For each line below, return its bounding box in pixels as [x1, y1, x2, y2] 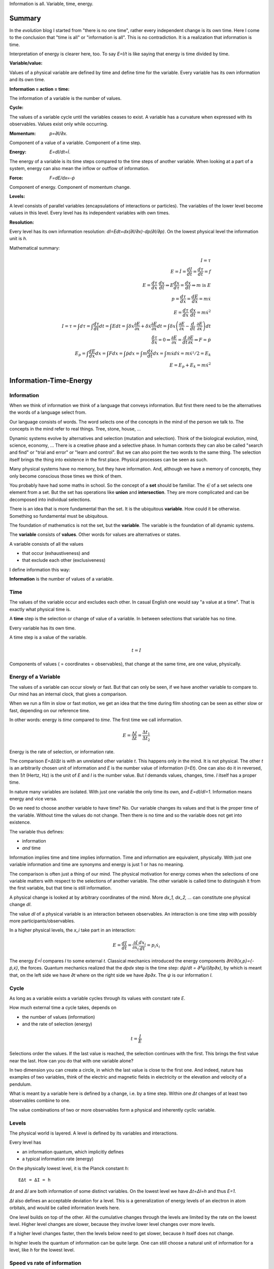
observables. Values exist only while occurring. [9, 121, 109, 127]
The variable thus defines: [9, 828, 64, 834]
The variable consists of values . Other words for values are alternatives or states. [9, 531, 181, 538]
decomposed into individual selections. [9, 496, 91, 503]
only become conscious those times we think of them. [9, 473, 123, 479]
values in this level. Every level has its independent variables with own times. [9, 210, 170, 216]
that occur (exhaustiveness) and [22, 550, 90, 556]
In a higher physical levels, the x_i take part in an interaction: [9, 927, 136, 933]
